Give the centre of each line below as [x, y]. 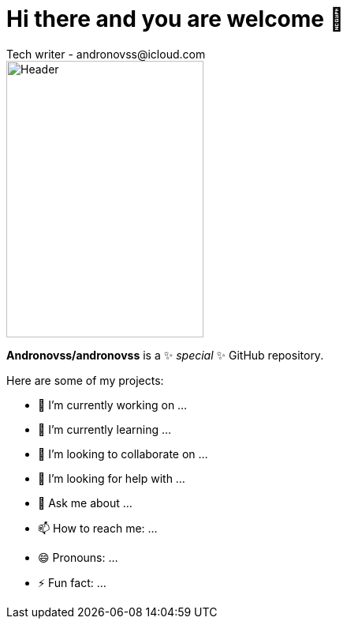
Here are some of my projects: [85, 380]
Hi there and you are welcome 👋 [175, 19]
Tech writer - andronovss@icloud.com [106, 54]
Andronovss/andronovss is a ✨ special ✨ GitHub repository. [165, 355]
